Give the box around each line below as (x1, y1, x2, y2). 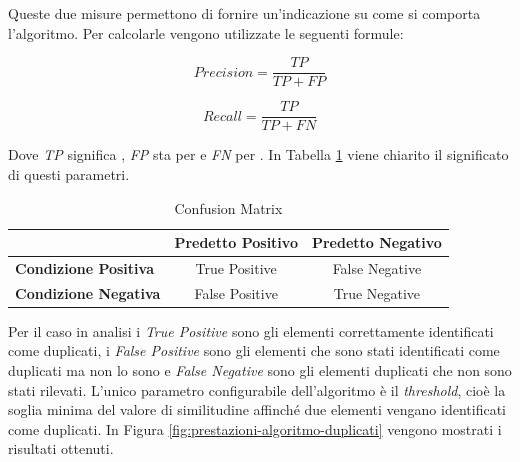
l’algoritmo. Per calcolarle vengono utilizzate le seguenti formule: (8, 22, 404, 43)
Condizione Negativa (15, 282, 161, 303)
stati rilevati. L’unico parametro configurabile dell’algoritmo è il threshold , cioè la (8, 379, 506, 400)
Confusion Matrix (174, 197, 283, 218)
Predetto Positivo (174, 232, 298, 253)
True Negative (333, 282, 421, 303)
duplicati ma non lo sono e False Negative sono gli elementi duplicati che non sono (8, 360, 512, 381)
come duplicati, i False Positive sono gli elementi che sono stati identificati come (8, 340, 500, 361)
